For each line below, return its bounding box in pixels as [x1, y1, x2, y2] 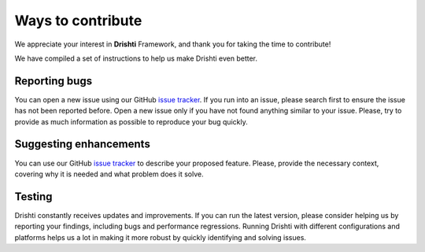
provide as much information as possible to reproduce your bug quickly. [14, 117, 248, 126]
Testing [14, 190, 53, 203]
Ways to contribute [14, 12, 142, 29]
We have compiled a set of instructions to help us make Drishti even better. [14, 54, 258, 63]
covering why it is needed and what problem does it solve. [14, 169, 204, 179]
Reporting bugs [14, 74, 93, 87]
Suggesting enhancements [14, 138, 151, 151]
